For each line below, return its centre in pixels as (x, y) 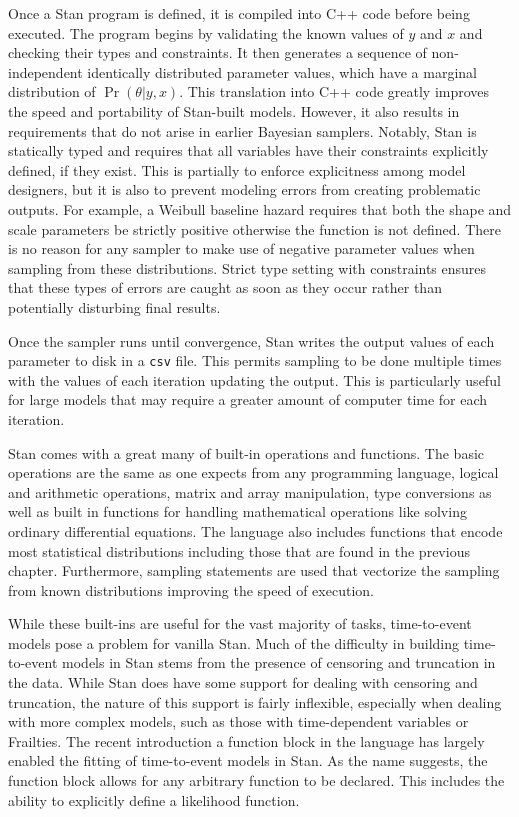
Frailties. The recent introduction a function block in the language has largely (246, 740)
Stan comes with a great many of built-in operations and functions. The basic (246, 452)
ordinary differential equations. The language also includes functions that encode (255, 530)
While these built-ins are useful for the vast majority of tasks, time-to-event (240, 623)
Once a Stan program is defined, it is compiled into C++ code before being (239, 13)
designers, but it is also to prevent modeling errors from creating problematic (244, 189)
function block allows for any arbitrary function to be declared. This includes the (256, 780)
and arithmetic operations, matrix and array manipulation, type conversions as (250, 491)
